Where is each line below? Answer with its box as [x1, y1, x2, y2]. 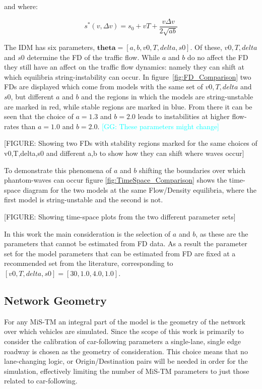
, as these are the [195, 228, 248, 239]
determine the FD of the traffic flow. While [27, 51, 160, 62]
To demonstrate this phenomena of [4, 164, 112, 175]
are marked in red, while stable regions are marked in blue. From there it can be [4, 101, 252, 112]
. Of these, [190, 42, 222, 52]
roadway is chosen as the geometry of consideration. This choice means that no [4, 346, 248, 356]
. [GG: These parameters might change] [97, 121, 219, 131]
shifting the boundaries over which [139, 164, 245, 175]
